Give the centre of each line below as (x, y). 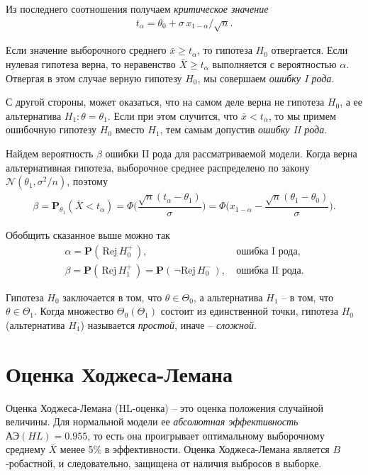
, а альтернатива (228, 297)
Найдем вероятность (50, 153)
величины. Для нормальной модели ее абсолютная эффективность (152, 421)
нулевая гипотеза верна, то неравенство (91, 63)
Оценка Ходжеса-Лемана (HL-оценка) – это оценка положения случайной (165, 407)
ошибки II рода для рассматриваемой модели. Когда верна (231, 153)
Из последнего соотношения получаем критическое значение (137, 9)
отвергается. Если (310, 50)
